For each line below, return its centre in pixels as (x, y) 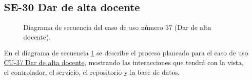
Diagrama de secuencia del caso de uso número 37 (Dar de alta (117, 27)
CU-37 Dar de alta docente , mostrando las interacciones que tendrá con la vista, (124, 62)
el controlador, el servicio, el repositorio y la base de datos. (92, 72)
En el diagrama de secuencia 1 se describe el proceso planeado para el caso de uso (126, 53)
